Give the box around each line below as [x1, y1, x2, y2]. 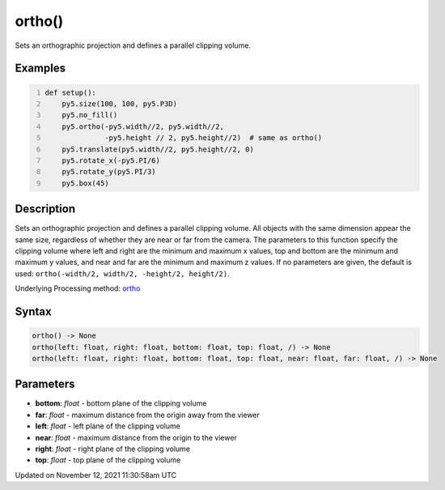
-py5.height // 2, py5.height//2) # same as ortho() [104, 134, 323, 143]
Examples [15, 62, 66, 75]
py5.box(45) [61, 178, 109, 188]
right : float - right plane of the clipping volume [35, 444, 190, 454]
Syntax [15, 305, 52, 318]
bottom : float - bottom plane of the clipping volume [35, 398, 207, 408]
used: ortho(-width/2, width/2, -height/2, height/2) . [15, 268, 230, 279]
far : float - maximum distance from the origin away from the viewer [35, 410, 261, 420]
